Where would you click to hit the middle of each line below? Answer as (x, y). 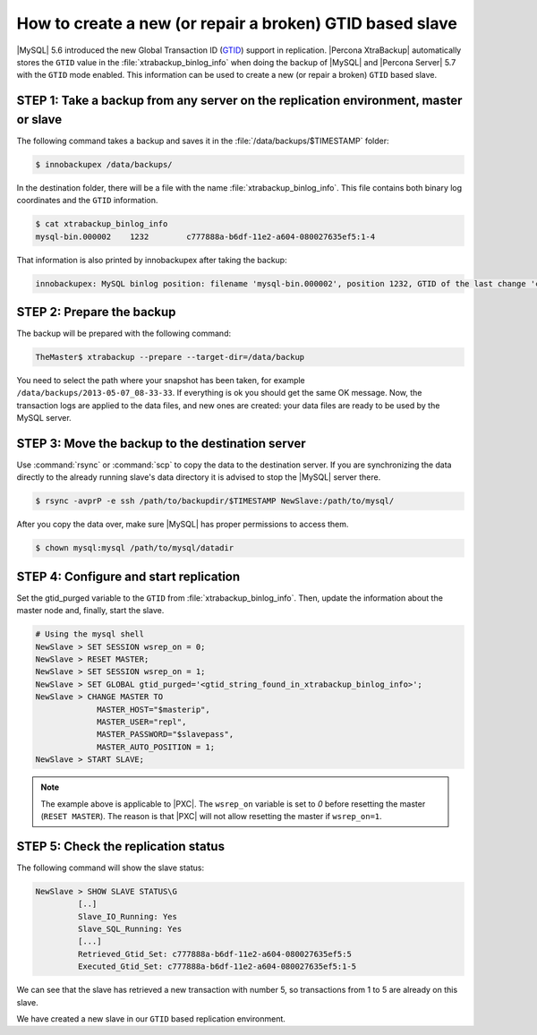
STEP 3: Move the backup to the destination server (161, 443)
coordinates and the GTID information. (87, 201)
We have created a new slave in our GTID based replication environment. (151, 1018)
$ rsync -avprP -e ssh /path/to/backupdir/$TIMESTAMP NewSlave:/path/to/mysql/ (215, 501)
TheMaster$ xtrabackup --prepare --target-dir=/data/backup (170, 357)
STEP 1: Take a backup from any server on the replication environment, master (239, 101)
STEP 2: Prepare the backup (96, 312)
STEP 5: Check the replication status (121, 846)
